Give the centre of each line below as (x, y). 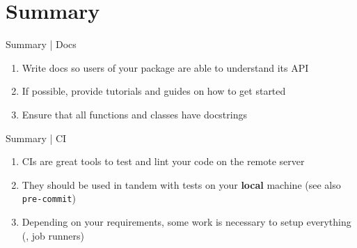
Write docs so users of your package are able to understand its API (165, 67)
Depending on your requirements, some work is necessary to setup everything (187, 221)
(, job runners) (53, 235)
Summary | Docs (41, 44)
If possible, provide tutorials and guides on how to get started (154, 91)
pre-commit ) (49, 198)
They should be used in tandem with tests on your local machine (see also (181, 184)
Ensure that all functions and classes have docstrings (134, 114)
